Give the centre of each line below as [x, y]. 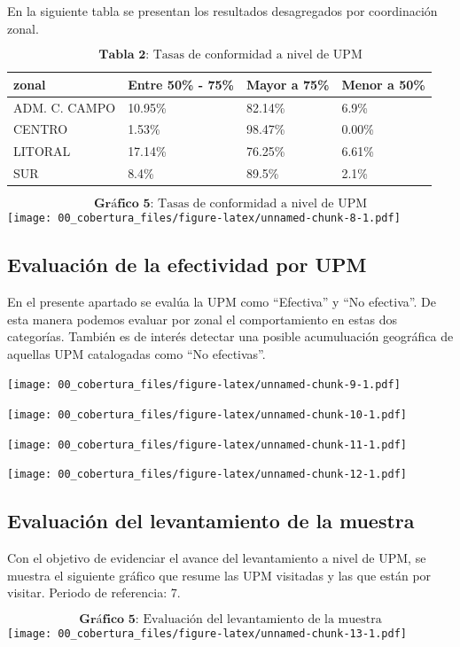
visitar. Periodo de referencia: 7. [94, 592]
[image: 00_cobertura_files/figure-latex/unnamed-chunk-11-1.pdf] [207, 444]
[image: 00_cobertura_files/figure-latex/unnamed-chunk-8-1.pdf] [204, 218]
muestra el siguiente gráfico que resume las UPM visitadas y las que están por [219, 575]
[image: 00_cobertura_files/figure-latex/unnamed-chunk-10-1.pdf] [207, 415]
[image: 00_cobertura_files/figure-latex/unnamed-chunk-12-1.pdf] [207, 475]
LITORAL [42, 151]
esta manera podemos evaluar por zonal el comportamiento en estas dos [202, 319]
